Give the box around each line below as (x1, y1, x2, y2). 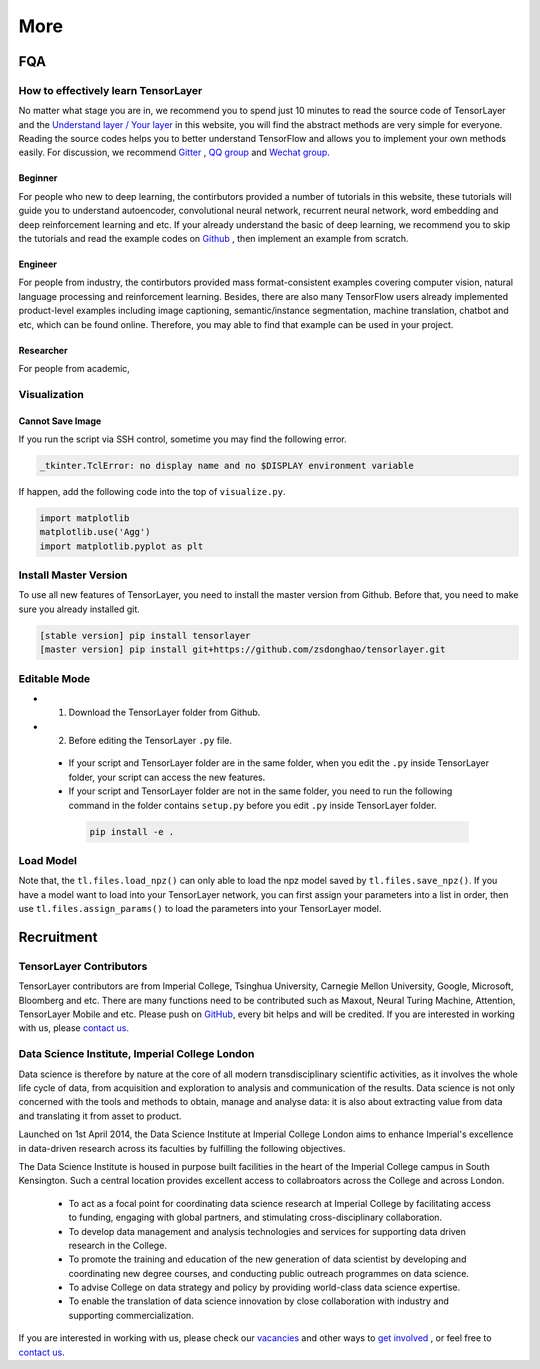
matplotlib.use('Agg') (39, 526, 151, 538)
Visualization (18, 387, 84, 401)
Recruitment (18, 928, 98, 945)
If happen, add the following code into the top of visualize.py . (18, 485, 286, 497)
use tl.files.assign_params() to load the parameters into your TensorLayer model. (18, 903, 382, 915)
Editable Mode (18, 671, 90, 685)
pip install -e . (89, 826, 175, 837)
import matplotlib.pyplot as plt (39, 540, 204, 552)
